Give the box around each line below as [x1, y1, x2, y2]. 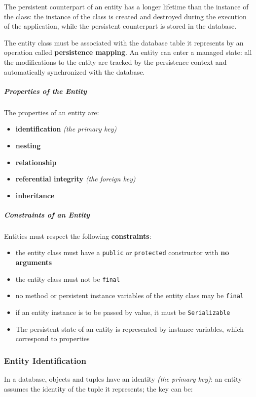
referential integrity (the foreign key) [15, 174, 136, 184]
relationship [15, 157, 57, 167]
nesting [15, 140, 41, 150]
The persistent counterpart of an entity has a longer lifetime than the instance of [4, 1, 249, 11]
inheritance [15, 190, 55, 200]
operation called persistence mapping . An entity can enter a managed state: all [4, 47, 252, 57]
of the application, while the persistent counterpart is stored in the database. [4, 21, 237, 31]
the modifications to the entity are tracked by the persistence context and [4, 56, 227, 67]
